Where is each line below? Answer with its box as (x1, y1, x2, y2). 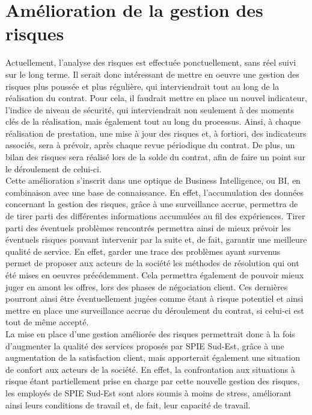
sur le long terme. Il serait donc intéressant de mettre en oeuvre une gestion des (5, 67, 299, 80)
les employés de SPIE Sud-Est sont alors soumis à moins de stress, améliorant (5, 386, 292, 399)
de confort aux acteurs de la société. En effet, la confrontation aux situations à (5, 363, 295, 375)
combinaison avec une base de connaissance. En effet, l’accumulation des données (5, 186, 304, 198)
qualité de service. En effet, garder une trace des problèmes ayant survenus (5, 245, 281, 257)
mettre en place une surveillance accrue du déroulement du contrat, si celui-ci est (5, 304, 304, 316)
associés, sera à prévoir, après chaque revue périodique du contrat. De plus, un (5, 139, 295, 151)
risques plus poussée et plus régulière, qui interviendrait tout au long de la (5, 80, 280, 92)
